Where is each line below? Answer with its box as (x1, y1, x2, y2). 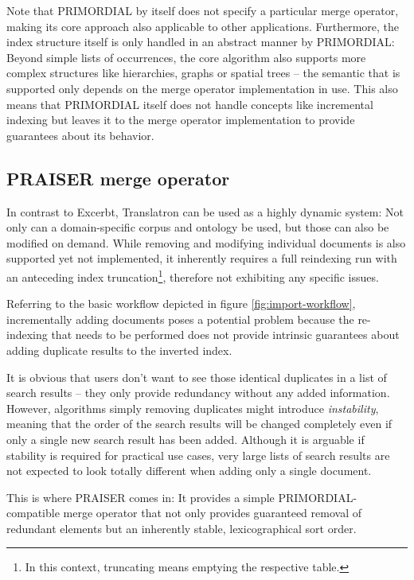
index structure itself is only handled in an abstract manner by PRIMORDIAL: (6, 33, 395, 50)
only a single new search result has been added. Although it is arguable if (6, 430, 365, 447)
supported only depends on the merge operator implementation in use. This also (6, 80, 398, 96)
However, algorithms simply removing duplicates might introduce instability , (6, 399, 379, 416)
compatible (6, 504, 60, 521)
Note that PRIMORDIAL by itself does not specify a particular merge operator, (6, 2, 399, 18)
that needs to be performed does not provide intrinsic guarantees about (51, 326, 400, 343)
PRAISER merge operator (6, 165, 230, 190)
